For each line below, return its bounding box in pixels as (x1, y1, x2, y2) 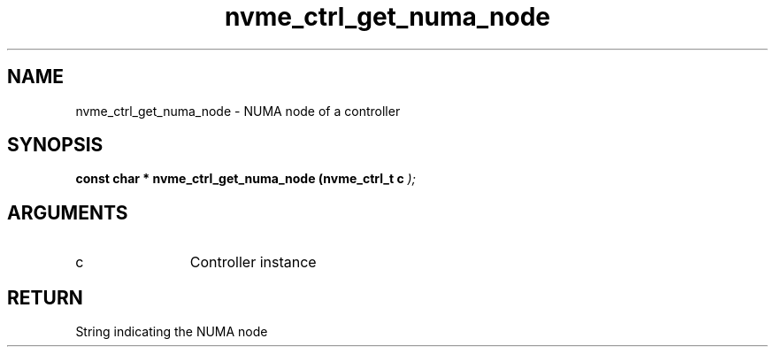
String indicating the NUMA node (75, 324, 268, 340)
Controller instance (189, 253, 317, 272)
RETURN (7, 286, 83, 309)
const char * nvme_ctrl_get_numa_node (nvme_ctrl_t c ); (75, 171, 416, 187)
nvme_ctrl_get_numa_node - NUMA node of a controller (75, 103, 401, 119)
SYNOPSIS (7, 134, 104, 157)
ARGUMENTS (7, 201, 128, 224)
